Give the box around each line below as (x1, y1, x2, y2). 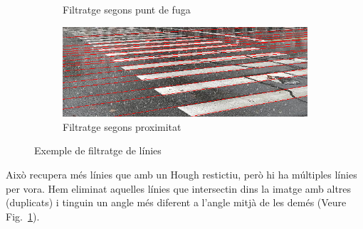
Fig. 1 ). (6, 208, 40, 223)
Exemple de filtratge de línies (34, 143, 162, 158)
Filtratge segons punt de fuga (63, 2, 191, 16)
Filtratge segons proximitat (63, 119, 181, 134)
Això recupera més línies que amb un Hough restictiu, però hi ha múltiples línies (6, 167, 357, 182)
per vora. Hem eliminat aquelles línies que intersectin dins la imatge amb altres (6, 181, 352, 196)
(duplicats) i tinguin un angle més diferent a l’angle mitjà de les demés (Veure (6, 195, 347, 210)
